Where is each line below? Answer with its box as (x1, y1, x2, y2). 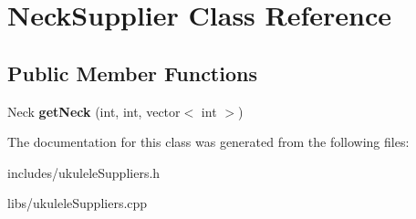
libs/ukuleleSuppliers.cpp (7, 193, 148, 213)
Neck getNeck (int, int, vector (7, 101, 181, 120)
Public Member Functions (7, 58, 257, 87)
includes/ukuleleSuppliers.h (7, 162, 161, 182)
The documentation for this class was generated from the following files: (7, 132, 410, 151)
